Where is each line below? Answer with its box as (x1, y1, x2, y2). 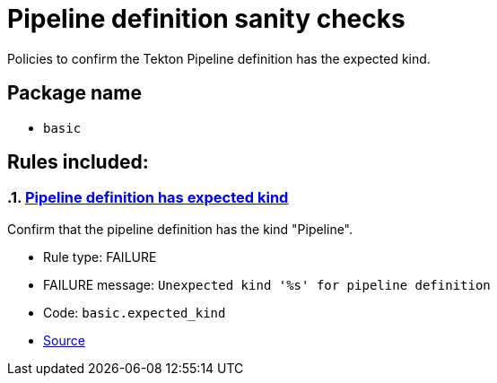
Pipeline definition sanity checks (7, 4, 405, 34)
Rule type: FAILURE (43, 248, 157, 265)
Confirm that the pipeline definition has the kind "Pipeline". (7, 221, 353, 237)
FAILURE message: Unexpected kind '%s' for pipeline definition (43, 276, 491, 292)
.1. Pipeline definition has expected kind (7, 188, 289, 207)
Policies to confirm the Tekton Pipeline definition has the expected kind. (7, 50, 431, 66)
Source (43, 332, 85, 348)
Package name (7, 82, 142, 105)
